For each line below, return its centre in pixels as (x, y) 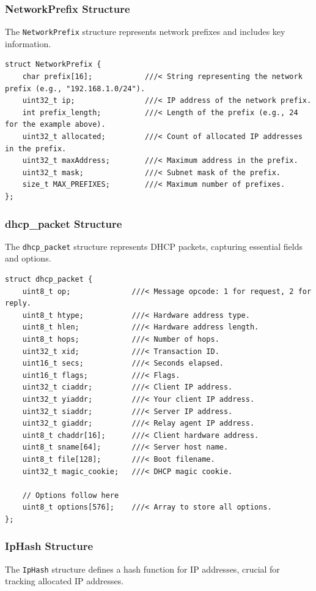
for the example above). (55, 125)
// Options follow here (71, 495)
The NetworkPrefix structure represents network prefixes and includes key (145, 32)
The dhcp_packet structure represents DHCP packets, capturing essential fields (154, 246)
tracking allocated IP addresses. (64, 581)
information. (28, 43)
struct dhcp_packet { (49, 280)
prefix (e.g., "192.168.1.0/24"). (75, 88)
